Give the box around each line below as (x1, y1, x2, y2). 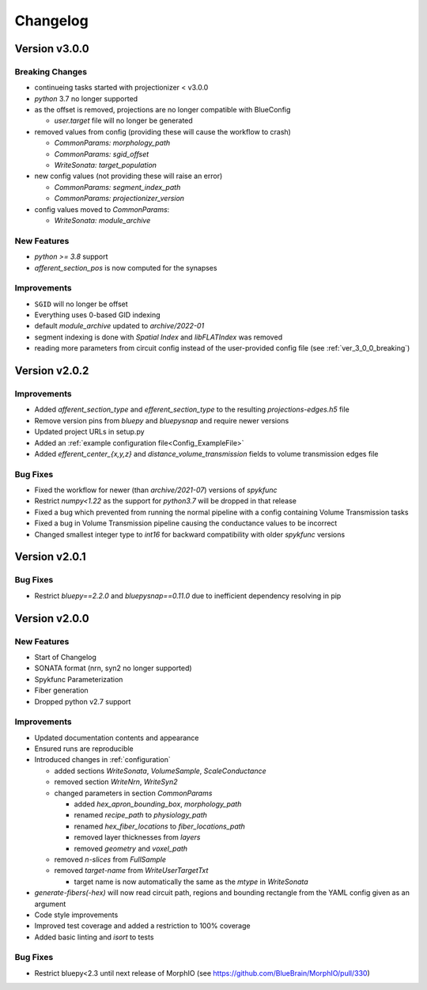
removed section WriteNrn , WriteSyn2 (54, 777, 178, 787)
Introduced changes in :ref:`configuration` (34, 755, 172, 764)
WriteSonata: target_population (54, 161, 157, 170)
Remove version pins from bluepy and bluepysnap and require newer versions (34, 415, 289, 425)
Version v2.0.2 (14, 364, 89, 377)
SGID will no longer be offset (34, 299, 128, 309)
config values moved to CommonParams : (34, 204, 170, 214)
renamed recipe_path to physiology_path (74, 810, 207, 820)
